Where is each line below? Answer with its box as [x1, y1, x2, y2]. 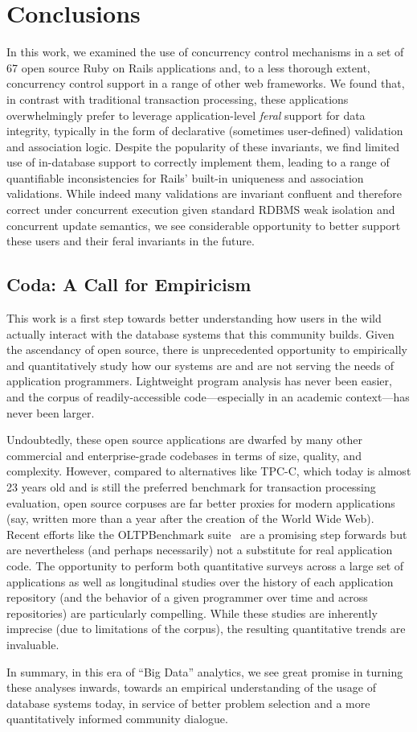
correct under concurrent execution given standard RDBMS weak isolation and [6, 201, 395, 218]
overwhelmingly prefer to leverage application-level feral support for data [6, 106, 366, 123]
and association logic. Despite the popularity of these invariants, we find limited [6, 138, 400, 154]
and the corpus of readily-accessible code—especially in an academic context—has [6, 389, 410, 405]
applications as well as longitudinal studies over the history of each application [6, 573, 394, 590]
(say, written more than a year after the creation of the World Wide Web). [6, 510, 374, 527]
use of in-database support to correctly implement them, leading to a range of [6, 154, 390, 171]
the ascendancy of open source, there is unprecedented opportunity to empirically [6, 341, 407, 358]
